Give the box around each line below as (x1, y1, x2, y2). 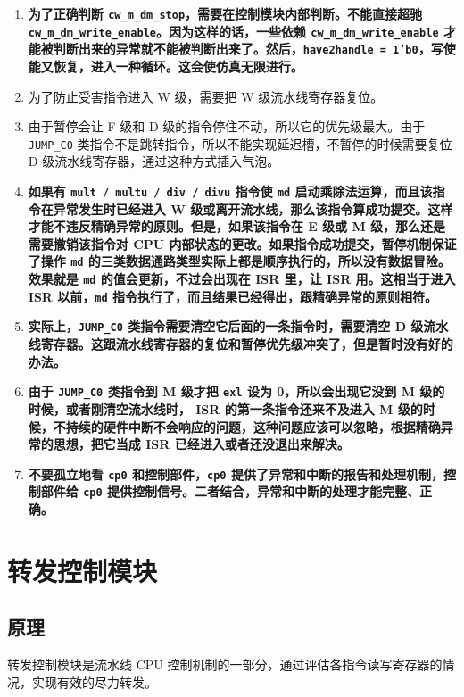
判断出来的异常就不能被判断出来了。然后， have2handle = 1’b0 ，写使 (53, 39, 456, 58)
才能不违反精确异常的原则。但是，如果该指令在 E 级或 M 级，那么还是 (28, 217, 446, 236)
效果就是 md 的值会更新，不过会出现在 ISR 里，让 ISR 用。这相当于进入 (28, 270, 456, 288)
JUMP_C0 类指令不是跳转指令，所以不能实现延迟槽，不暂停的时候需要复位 (28, 134, 452, 153)
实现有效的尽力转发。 (31, 672, 157, 691)
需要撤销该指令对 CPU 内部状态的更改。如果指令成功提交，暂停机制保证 (28, 234, 457, 253)
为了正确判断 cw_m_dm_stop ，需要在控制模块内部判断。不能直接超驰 (28, 4, 423, 22)
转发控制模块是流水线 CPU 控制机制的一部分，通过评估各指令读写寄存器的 (7, 655, 443, 674)
